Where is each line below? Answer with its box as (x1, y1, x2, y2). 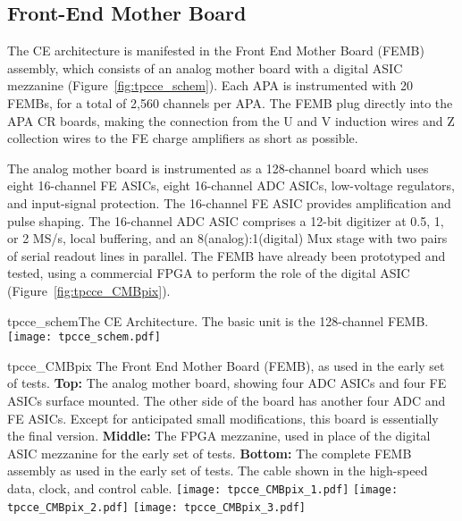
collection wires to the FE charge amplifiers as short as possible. (7, 129, 358, 147)
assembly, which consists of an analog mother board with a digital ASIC (7, 58, 403, 77)
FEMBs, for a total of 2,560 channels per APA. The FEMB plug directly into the (7, 93, 453, 112)
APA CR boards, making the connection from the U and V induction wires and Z (7, 111, 455, 130)
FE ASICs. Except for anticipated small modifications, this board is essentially (7, 408, 439, 427)
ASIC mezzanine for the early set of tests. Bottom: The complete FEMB (7, 443, 412, 462)
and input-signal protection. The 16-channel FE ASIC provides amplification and (7, 193, 451, 212)
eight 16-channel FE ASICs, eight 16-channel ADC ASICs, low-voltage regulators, (7, 176, 455, 195)
